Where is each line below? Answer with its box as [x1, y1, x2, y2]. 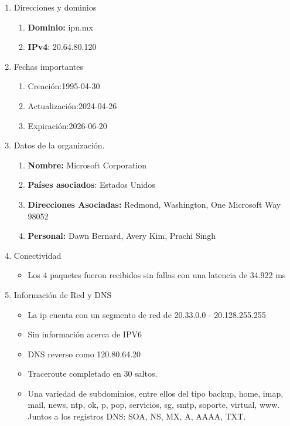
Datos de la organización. [13, 139, 105, 151]
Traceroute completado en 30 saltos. [28, 367, 158, 380]
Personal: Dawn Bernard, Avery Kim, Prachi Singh [28, 229, 216, 242]
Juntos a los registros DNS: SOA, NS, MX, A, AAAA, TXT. [28, 410, 246, 422]
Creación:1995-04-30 [28, 80, 100, 92]
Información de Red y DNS [13, 288, 112, 300]
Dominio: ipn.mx [28, 21, 93, 33]
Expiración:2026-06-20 [28, 119, 107, 131]
